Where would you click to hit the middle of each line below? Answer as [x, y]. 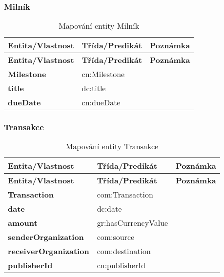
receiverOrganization [49, 251]
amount [23, 223]
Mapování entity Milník [99, 26]
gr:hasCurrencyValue [132, 223]
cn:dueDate [101, 102]
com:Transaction [125, 195]
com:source [116, 237]
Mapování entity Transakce [112, 146]
